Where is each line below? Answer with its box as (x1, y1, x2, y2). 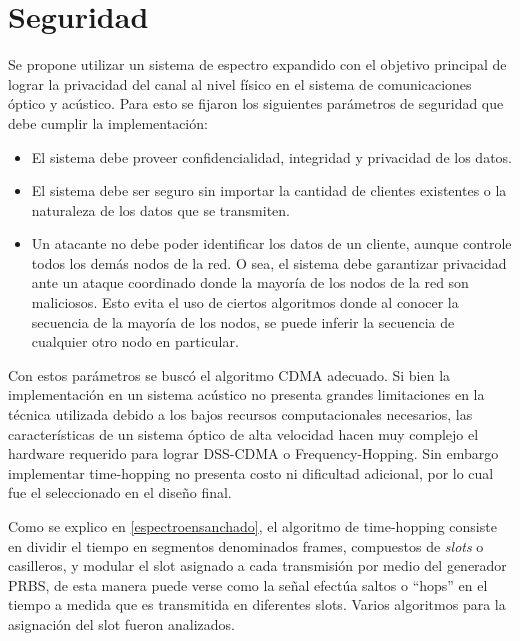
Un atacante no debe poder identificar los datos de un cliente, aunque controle (31, 233, 512, 254)
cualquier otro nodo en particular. (31, 331, 239, 352)
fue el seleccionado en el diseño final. (8, 482, 232, 503)
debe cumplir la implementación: (8, 112, 208, 133)
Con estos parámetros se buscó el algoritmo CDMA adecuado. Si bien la (8, 364, 451, 385)
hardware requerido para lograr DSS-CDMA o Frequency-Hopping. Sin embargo (8, 443, 499, 464)
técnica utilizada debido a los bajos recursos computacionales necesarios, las (8, 404, 473, 425)
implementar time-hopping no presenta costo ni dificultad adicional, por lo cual (8, 462, 494, 483)
